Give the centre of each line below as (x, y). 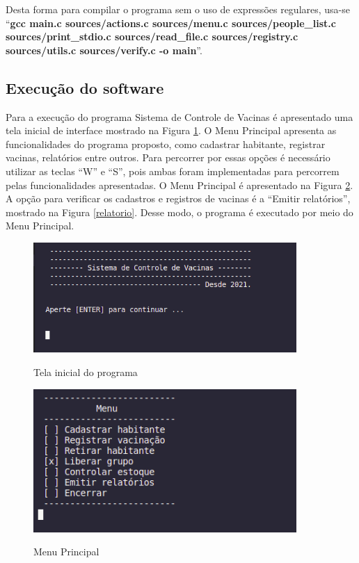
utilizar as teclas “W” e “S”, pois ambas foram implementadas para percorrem (173, 171)
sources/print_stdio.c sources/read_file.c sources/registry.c (152, 36)
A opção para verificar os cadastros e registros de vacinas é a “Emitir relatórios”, (178, 198)
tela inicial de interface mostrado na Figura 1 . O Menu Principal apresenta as (171, 130)
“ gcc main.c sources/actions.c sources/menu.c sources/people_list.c (171, 23)
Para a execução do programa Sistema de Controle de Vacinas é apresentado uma (179, 116)
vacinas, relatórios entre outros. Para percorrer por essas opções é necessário (168, 157)
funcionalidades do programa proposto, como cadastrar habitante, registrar (166, 144)
